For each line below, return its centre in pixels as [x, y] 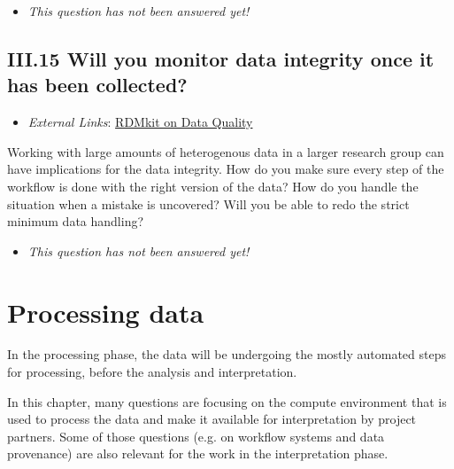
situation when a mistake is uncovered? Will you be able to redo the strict [208, 203]
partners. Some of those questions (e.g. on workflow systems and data [196, 436]
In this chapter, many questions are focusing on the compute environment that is [227, 401]
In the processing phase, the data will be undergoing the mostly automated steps [227, 354]
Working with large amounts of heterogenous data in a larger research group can [226, 151]
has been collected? [97, 85]
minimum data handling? [76, 221]
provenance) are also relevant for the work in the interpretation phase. [198, 453]
